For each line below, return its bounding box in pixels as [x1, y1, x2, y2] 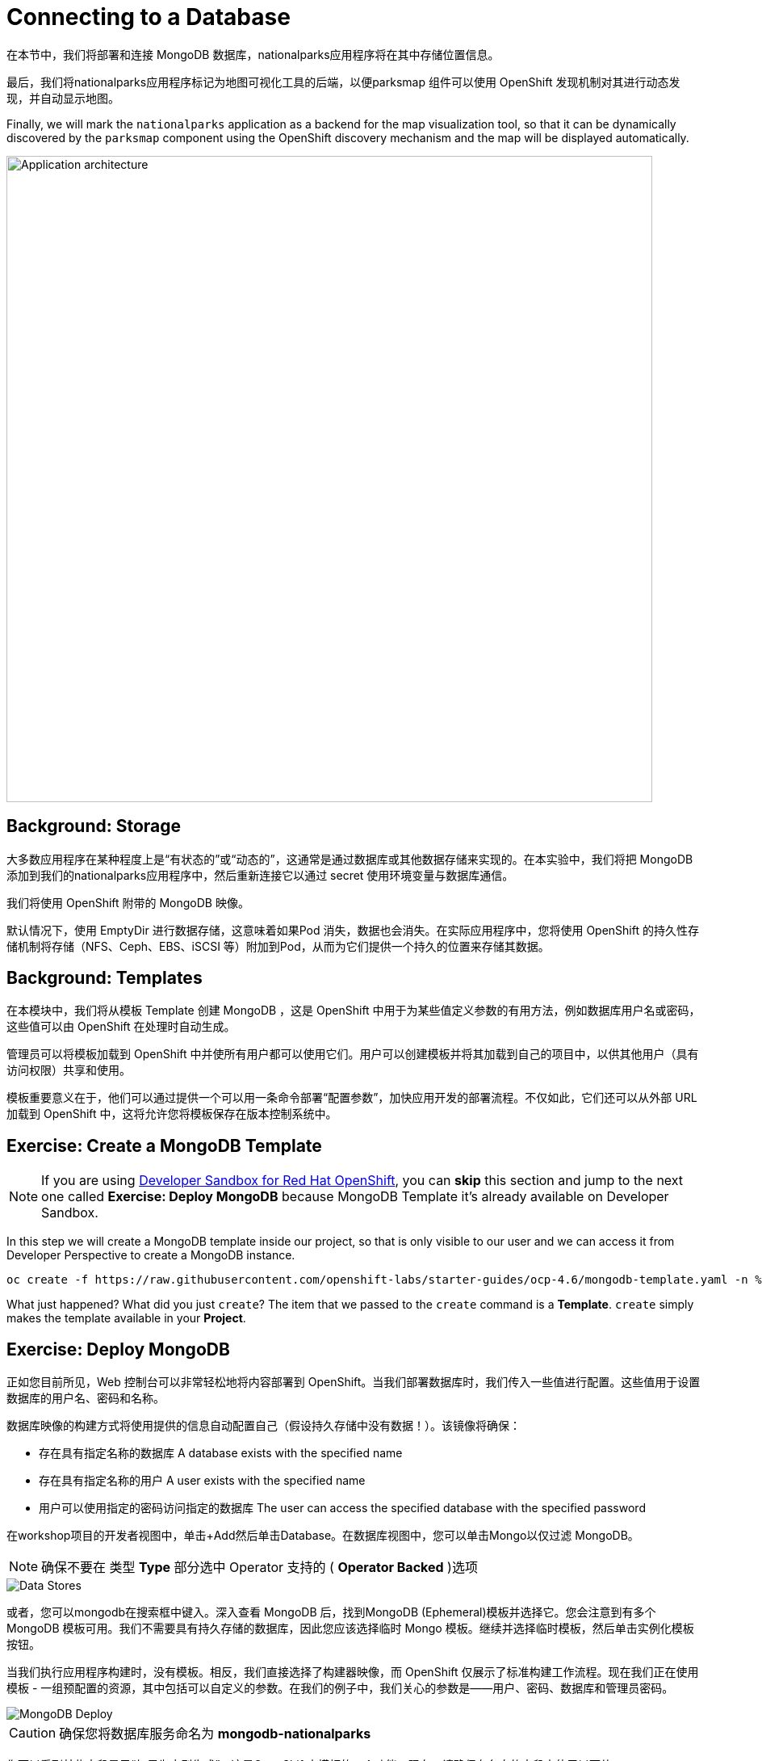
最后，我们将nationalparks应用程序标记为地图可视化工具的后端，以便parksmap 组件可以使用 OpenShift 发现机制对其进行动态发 [6, 74, 680, 89]
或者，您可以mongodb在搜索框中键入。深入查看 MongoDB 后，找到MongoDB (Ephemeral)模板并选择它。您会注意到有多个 [6, 1605, 656, 1620]
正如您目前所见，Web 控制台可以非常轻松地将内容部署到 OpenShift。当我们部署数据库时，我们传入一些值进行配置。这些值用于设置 [6, 1375, 701, 1389]
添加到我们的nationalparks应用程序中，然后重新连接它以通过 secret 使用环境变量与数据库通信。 [6, 868, 514, 882]
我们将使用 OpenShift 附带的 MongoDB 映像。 [6, 895, 249, 910]
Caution [9, 1725, 57, 1742]
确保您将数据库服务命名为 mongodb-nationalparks [59, 1725, 371, 1742]
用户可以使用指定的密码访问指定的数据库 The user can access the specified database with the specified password [39, 1501, 646, 1515]
